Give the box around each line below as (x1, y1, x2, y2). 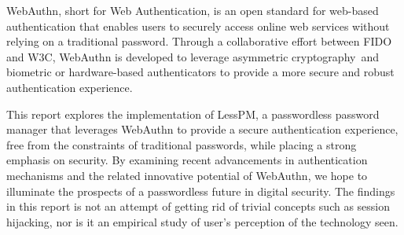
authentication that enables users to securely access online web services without (6, 17, 390, 34)
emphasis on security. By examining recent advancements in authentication (6, 152, 368, 168)
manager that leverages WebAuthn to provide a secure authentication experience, (6, 121, 398, 138)
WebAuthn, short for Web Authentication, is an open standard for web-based (6, 2, 379, 18)
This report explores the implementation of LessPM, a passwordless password (6, 105, 380, 122)
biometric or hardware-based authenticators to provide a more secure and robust (6, 64, 395, 80)
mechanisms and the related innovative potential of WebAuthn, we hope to (6, 167, 368, 183)
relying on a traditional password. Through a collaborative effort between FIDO (6, 33, 392, 50)
